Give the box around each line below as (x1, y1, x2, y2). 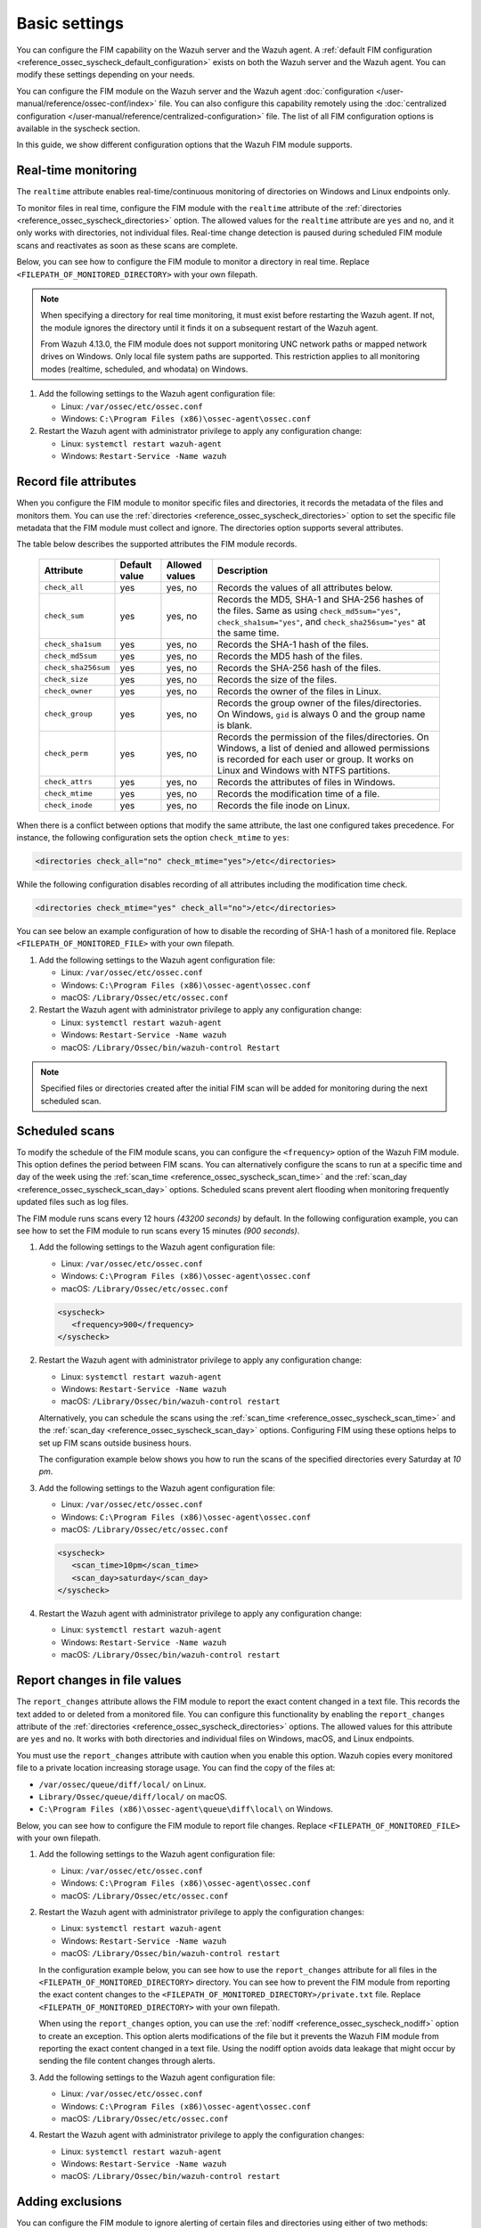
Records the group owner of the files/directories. (216, 696, 422, 709)
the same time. (216, 627, 280, 639)
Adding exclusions (16, 2194, 122, 2209)
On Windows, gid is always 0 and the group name (216, 708, 426, 720)
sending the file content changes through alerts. (38, 2055, 216, 2067)
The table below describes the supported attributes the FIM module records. (16, 539, 298, 550)
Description (216, 564, 269, 577)
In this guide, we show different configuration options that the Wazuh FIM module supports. (16, 139, 353, 151)
